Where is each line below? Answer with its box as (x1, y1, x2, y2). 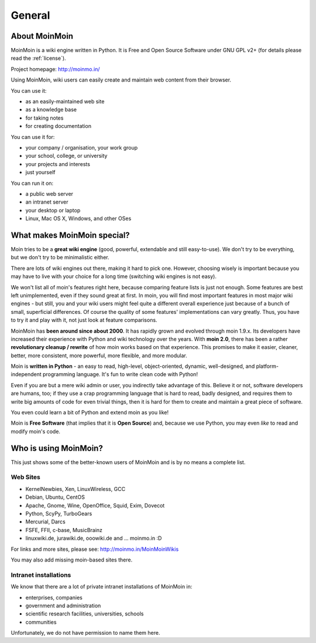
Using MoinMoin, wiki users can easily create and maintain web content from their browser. (11, 76, 231, 83)
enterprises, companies (25, 594, 83, 601)
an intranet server (25, 198, 68, 205)
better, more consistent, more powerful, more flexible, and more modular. (11, 352, 187, 359)
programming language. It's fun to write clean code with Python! (42, 371, 198, 378)
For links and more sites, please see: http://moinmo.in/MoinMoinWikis (11, 546, 179, 553)
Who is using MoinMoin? (11, 443, 104, 453)
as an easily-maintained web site (25, 98, 105, 105)
